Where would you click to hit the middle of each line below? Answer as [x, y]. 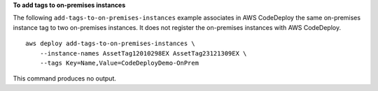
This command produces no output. [65, 78]
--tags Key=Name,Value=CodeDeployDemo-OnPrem [119, 63]
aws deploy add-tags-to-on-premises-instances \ [110, 44]
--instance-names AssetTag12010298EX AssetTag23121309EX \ [143, 53]
